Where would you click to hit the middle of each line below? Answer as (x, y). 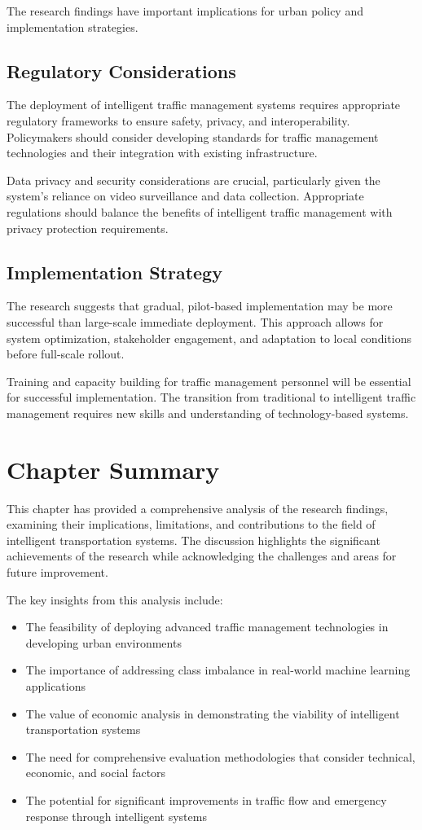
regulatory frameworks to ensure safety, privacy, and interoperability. (178, 120)
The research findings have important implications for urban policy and (185, 11)
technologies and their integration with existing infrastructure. (162, 153)
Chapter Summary (113, 469)
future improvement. (57, 572)
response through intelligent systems (116, 816)
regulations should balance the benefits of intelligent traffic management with (200, 211)
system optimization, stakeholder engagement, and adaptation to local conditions (209, 338)
